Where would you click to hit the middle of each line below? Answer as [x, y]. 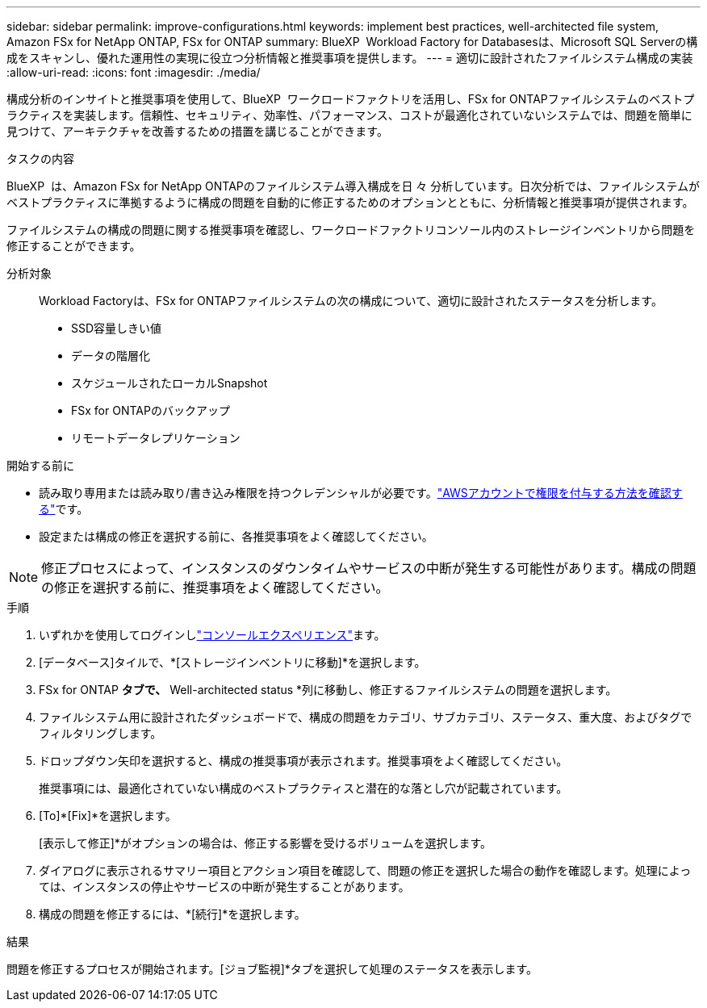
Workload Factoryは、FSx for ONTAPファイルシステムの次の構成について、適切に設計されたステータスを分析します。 [351, 301]
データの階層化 [111, 356]
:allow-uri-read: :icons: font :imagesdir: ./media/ [134, 72]
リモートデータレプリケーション [156, 438]
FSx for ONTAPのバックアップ [151, 410]
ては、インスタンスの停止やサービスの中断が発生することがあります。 [224, 887]
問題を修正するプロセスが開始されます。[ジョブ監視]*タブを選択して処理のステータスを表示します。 [272, 969]
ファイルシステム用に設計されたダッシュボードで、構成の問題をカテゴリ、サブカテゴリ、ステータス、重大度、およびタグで [366, 717]
